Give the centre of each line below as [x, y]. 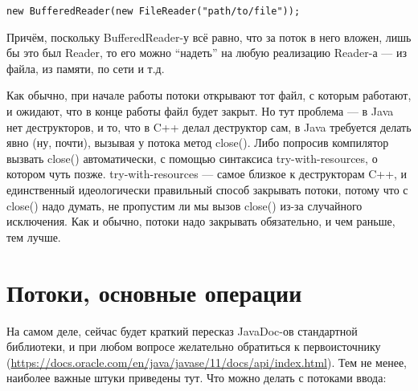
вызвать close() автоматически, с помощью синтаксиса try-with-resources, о [192, 158]
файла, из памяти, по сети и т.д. [86, 68]
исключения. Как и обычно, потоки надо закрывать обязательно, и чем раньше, [201, 221]
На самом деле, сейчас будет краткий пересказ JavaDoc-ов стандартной [182, 330]
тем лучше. [34, 236]
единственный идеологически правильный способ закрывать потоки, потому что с [207, 189]
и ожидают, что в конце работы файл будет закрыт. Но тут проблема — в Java [200, 111]
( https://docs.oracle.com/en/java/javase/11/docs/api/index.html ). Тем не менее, [207, 362]
